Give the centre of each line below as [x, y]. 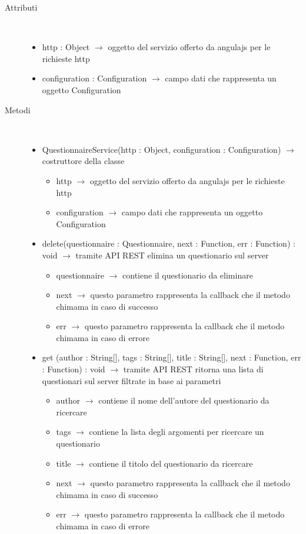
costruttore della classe [83, 161]
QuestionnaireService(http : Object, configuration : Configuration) [162, 149]
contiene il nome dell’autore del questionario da [184, 400]
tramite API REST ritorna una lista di [193, 369]
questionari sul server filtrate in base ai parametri [132, 380]
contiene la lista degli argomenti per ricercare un [177, 432]
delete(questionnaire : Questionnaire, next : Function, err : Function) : [169, 243]
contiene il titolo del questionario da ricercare [171, 463]
